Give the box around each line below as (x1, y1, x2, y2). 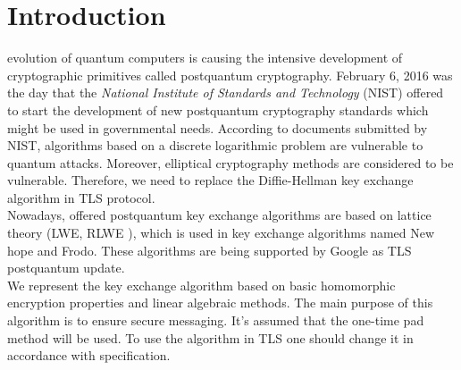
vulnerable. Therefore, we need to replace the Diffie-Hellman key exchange (7, 171, 414, 189)
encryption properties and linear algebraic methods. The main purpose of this (7, 293, 433, 312)
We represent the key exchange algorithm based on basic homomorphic (7, 275, 396, 294)
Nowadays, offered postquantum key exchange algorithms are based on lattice (7, 206, 432, 224)
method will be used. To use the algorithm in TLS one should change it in (7, 328, 414, 347)
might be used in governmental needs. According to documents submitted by (7, 118, 428, 137)
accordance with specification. (7, 346, 171, 365)
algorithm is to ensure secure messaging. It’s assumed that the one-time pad (7, 311, 424, 330)
